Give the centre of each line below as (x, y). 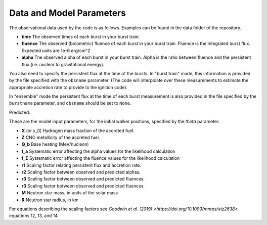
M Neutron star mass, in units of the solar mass (70, 193)
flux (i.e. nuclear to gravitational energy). (63, 64)
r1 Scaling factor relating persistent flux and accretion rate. (81, 165)
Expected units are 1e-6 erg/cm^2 (56, 50)
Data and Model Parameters (67, 13)
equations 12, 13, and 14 (33, 216)
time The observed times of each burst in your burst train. (81, 37)
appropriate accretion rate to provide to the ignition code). (68, 87)
